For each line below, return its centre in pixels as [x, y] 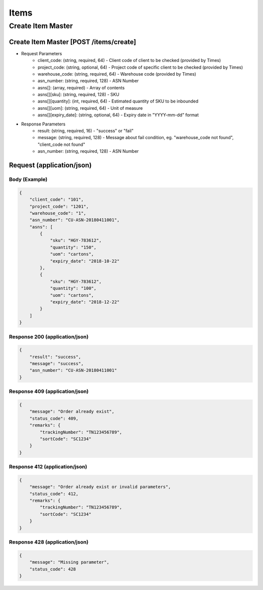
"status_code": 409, [54, 418]
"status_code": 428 [53, 569]
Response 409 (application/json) [49, 391]
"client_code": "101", [56, 200]
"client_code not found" [61, 144]
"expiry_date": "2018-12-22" [85, 302]
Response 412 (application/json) [48, 467]
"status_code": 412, [54, 494]
